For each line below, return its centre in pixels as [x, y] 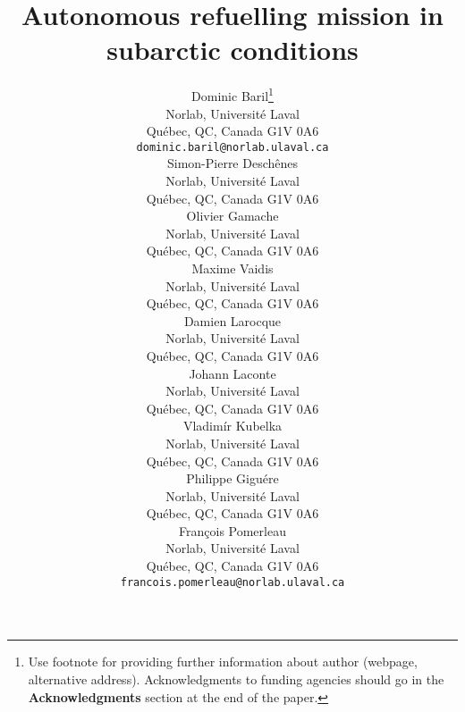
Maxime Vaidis [232, 268]
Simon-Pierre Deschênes [232, 163]
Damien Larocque [232, 320]
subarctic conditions [232, 50]
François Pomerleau [232, 530]
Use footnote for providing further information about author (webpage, [223, 662]
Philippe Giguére [232, 478]
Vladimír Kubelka [232, 426]
